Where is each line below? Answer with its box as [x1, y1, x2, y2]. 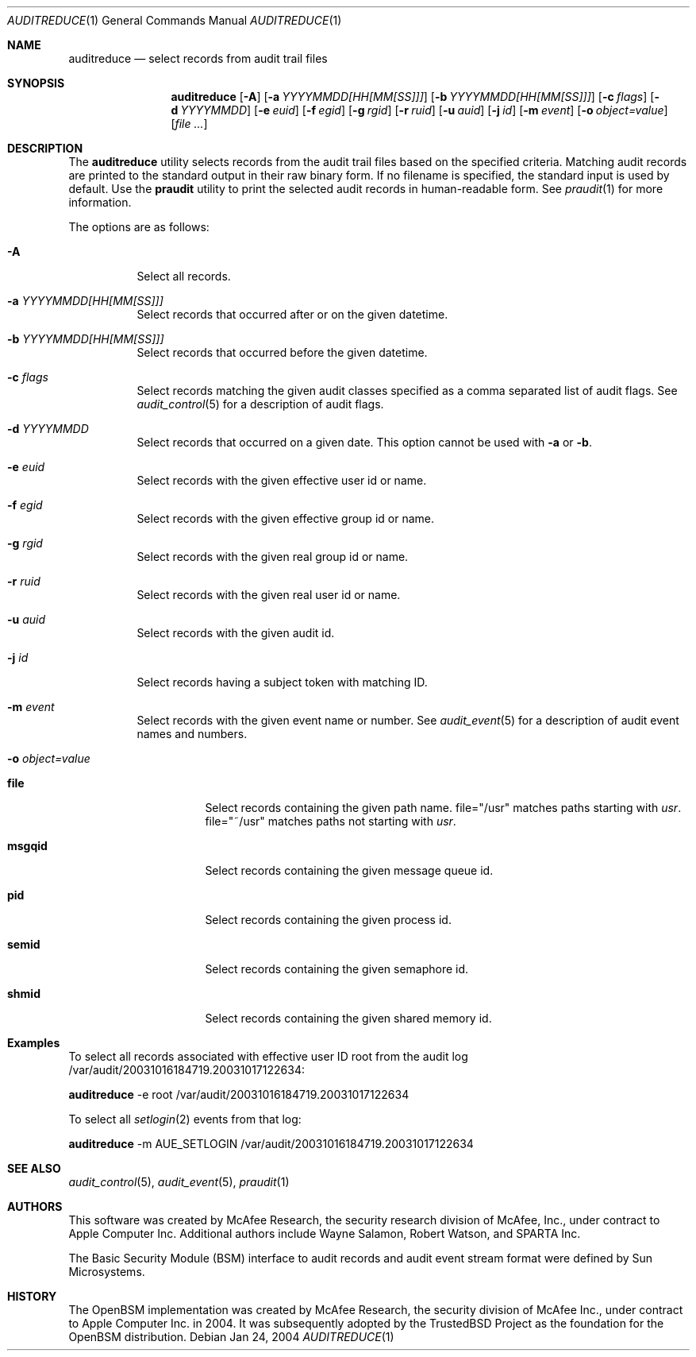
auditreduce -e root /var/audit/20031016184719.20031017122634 [68, 1088, 410, 1101]
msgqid [7, 839, 48, 852]
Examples [7, 1036, 60, 1050]
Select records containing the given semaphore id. [205, 962, 469, 976]
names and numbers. [137, 727, 248, 740]
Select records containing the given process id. [205, 913, 452, 926]
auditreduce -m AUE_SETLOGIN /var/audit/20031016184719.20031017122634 [68, 1137, 474, 1150]
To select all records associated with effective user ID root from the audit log [68, 1050, 468, 1063]
